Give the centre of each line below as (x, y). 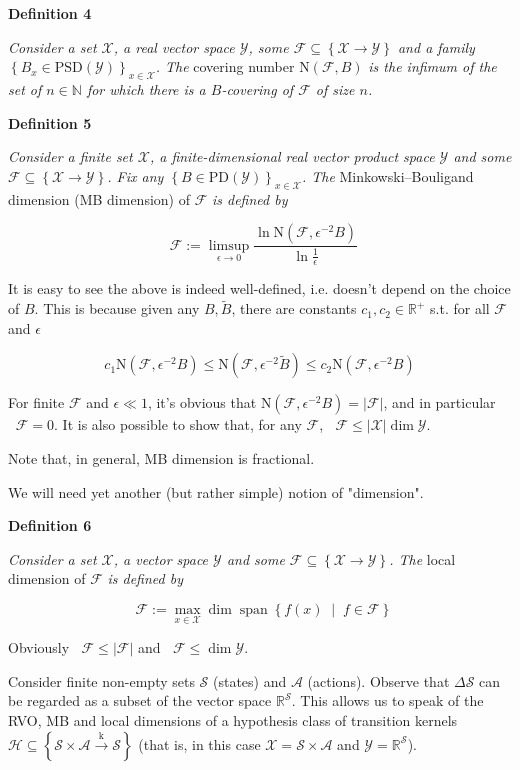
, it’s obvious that (202, 402)
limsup (229, 245)
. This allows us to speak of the (387, 700)
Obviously (39, 647)
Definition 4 (50, 13)
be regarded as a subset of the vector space (140, 700)
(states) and (250, 680)
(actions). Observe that (378, 680)
